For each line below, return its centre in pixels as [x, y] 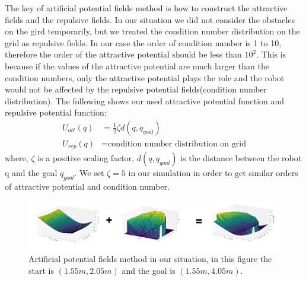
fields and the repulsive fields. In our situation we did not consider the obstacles [150, 19]
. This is [271, 54]
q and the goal [31, 173]
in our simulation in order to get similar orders [213, 173]
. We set [89, 173]
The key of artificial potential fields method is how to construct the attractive [146, 8]
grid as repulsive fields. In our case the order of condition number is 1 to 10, [143, 42]
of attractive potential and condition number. [87, 186]
